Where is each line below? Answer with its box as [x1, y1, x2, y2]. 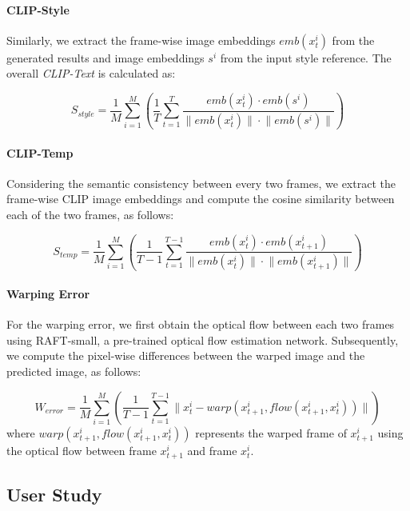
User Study [6, 482, 102, 507]
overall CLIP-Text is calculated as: [6, 65, 176, 82]
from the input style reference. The [220, 49, 392, 66]
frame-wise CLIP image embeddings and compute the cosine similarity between [6, 190, 395, 207]
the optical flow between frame [6, 441, 157, 458]
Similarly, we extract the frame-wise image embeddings [6, 31, 276, 48]
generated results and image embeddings [6, 49, 205, 66]
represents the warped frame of [195, 424, 347, 441]
